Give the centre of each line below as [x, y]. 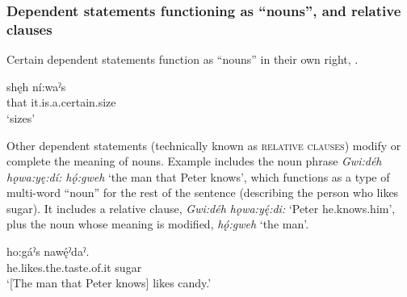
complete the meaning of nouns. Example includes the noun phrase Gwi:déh [194, 161]
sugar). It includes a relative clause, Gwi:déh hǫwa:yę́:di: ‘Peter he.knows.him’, [201, 208]
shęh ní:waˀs [36, 86]
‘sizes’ [21, 117]
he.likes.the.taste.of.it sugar [74, 267]
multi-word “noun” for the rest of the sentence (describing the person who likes [203, 192]
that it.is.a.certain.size [61, 102]
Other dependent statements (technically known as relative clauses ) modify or [204, 145]
